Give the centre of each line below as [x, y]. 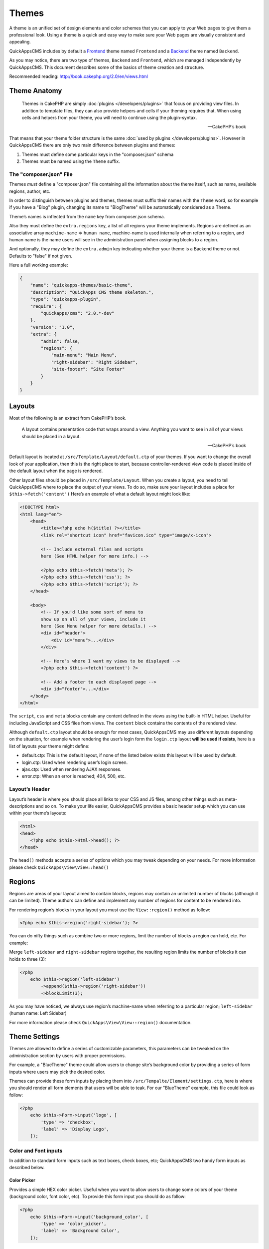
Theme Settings [34, 1037]
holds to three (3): [28, 959]
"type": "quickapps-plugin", [66, 299]
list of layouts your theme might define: [49, 746]
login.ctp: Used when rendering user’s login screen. [75, 762]
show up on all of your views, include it [93, 619]
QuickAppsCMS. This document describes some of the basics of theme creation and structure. [107, 67]
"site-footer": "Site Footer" [88, 369]
